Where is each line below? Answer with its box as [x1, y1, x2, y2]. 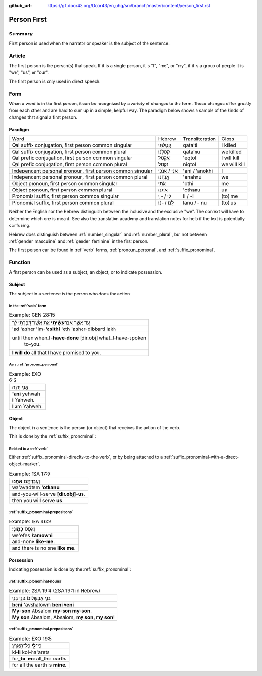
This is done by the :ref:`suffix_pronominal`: [9, 433, 96, 439]
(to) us [221, 199, 236, 206]
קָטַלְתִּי [158, 142, 172, 149]
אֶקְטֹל [158, 155, 170, 161]
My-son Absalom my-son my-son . [12, 607, 92, 614]
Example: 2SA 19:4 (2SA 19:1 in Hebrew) [9, 587, 100, 594]
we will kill [221, 161, 245, 168]
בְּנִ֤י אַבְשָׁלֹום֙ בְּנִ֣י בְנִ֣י [12, 595, 51, 602]
